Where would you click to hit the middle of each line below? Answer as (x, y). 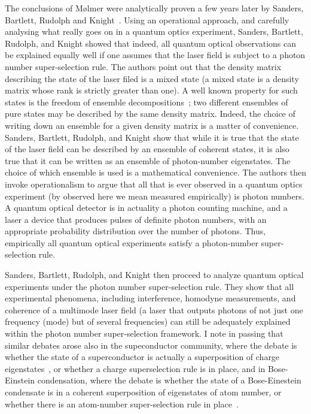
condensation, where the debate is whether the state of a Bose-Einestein (169, 380)
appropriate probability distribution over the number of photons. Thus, (135, 231)
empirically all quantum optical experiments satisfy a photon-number (132, 242)
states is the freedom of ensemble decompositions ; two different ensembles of (147, 102)
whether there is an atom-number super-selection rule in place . (122, 404)
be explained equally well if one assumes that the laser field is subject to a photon (155, 55)
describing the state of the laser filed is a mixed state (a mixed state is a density (152, 78)
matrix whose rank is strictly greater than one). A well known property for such (151, 90)
